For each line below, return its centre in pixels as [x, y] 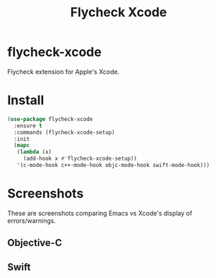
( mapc [22, 146]
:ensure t [28, 126]
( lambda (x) [34, 152]
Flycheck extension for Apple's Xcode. [64, 71]
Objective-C [35, 243]
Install [26, 100]
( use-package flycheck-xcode [50, 119]
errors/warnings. [32, 221]
